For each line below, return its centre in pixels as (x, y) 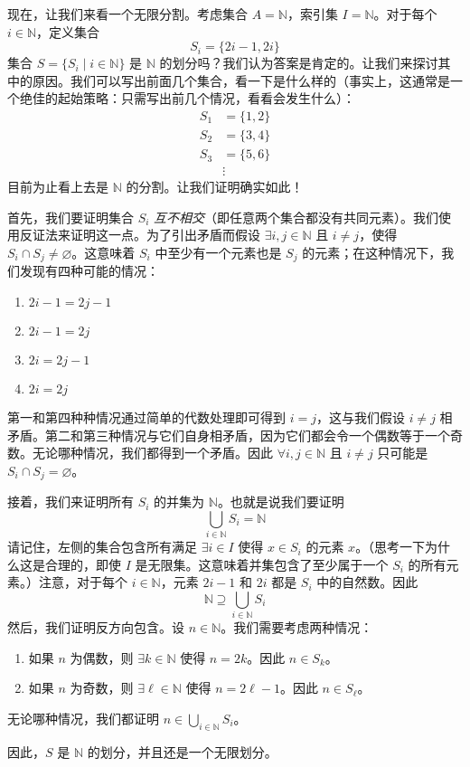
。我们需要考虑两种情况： (297, 627)
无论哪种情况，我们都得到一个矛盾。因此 (152, 453)
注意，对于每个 (83, 582)
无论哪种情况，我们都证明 (83, 718)
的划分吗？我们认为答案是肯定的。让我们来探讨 (299, 63)
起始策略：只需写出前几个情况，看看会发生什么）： (206, 98)
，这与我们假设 (360, 417)
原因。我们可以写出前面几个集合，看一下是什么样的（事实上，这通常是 (241, 80)
